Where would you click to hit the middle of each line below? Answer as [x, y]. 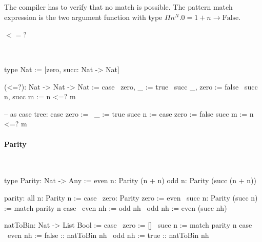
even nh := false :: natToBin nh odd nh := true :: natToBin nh [108, 235]
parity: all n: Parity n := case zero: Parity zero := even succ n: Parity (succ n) [131, 197]
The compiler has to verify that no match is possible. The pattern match [118, 7]
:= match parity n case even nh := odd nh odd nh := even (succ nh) [116, 207]
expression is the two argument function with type [83, 17]
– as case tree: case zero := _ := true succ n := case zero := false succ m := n [129, 113]
